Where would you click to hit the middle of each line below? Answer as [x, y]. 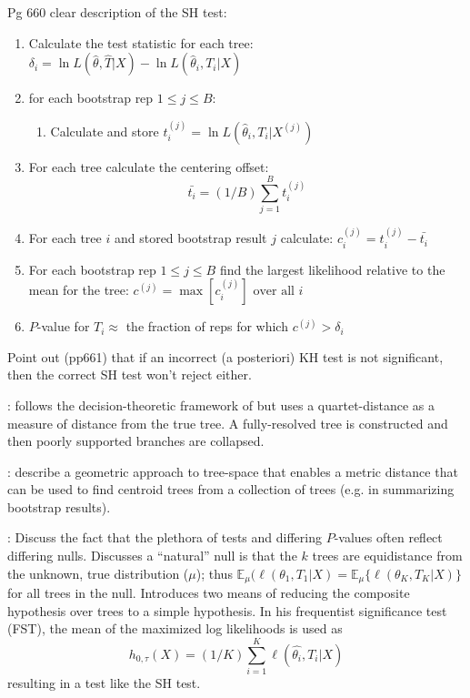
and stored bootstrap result [190, 238]
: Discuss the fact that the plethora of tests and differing [165, 537]
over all [274, 292]
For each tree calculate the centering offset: [149, 166]
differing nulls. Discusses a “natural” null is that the [152, 556]
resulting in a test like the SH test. [104, 683]
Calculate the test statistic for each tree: [141, 42]
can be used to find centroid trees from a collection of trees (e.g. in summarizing [231, 489]
